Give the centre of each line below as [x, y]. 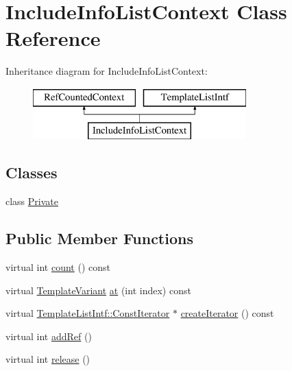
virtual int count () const [58, 267]
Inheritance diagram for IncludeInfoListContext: [107, 71]
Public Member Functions [99, 238]
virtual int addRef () [49, 336]
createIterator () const [227, 313]
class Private [32, 201]
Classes [32, 172]
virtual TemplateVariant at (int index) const [98, 290]
